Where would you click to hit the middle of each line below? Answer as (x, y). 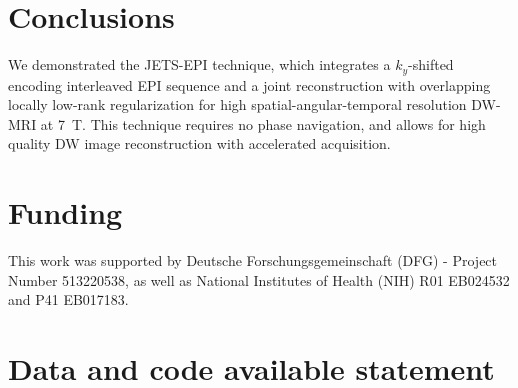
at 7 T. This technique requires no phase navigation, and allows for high (263, 123)
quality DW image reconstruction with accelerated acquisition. (199, 143)
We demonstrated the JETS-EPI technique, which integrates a (199, 64)
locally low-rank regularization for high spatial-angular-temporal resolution (237, 104)
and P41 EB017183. (68, 299)
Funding (65, 212)
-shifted (431, 64)
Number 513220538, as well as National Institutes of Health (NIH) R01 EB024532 (259, 279)
